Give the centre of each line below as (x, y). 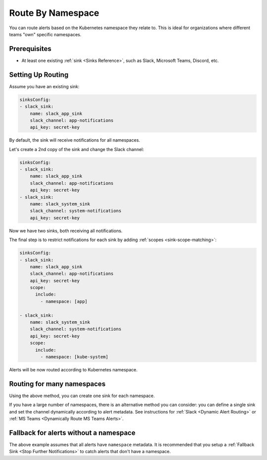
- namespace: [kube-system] (74, 357)
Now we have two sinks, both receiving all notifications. (66, 231)
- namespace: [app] (64, 301)
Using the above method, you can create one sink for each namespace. (82, 396)
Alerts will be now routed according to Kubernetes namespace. (73, 369)
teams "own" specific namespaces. (45, 34)
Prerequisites (30, 49)
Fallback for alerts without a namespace (72, 433)
